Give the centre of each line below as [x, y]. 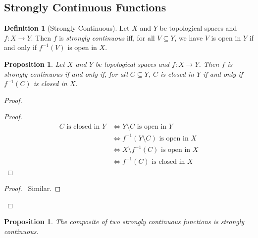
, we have [189, 37]
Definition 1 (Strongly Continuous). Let [67, 28]
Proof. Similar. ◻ [32, 188]
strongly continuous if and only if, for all [66, 73]
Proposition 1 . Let [34, 64]
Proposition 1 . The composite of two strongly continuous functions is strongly [124, 221]
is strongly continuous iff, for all [107, 37]
